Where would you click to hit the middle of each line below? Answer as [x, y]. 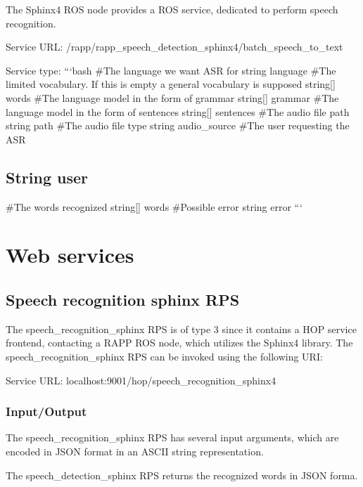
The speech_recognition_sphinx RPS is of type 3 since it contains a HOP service [181, 329]
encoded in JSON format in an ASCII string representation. [135, 451]
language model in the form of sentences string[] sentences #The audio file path [178, 111]
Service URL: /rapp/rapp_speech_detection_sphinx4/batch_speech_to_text [174, 47]
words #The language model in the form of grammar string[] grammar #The [172, 97]
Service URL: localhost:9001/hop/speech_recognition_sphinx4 [141, 380]
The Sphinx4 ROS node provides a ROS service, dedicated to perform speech [172, 9]
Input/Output [46, 411]
